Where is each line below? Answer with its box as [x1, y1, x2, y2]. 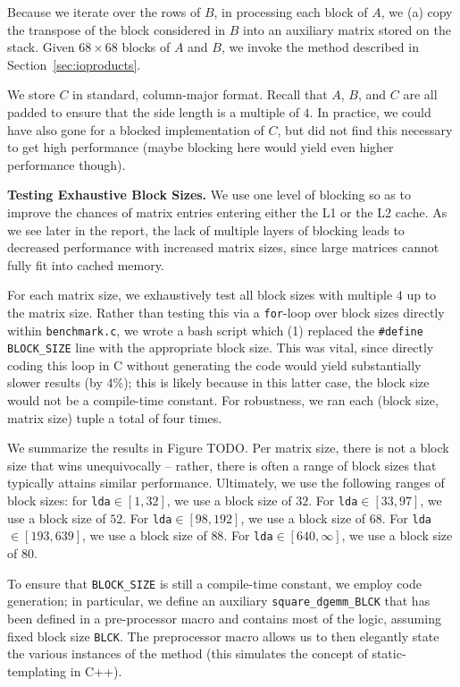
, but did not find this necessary [277, 120, 453, 139]
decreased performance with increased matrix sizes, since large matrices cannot [7, 238, 439, 257]
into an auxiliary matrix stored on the [243, 20, 451, 38]
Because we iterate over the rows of [7, 3, 201, 21]
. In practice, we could [309, 102, 431, 121]
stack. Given [7, 38, 75, 56]
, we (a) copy [381, 3, 453, 21]
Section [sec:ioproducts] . [7, 55, 141, 73]
